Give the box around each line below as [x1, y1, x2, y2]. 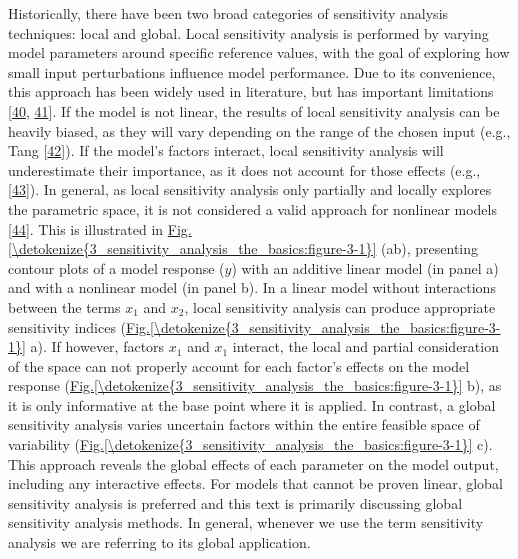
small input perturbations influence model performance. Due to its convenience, [8, 61, 496, 82]
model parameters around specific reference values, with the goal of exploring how [8, 42, 510, 63]
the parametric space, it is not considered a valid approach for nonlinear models [8, 198, 497, 219]
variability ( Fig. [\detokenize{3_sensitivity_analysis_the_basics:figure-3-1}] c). [8, 434, 493, 455]
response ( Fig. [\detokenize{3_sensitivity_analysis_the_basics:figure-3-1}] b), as [8, 375, 502, 396]
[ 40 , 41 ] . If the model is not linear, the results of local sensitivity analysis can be [8, 100, 500, 121]
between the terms [8, 296, 121, 317]
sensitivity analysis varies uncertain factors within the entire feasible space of [8, 414, 480, 435]
